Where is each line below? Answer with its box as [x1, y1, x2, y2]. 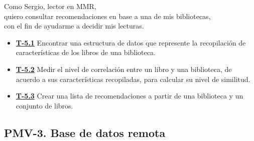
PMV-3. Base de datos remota [4, 124, 166, 140]
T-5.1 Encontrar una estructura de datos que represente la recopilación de [16, 37, 246, 47]
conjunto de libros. [16, 100, 73, 110]
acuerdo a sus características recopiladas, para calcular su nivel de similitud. [16, 73, 250, 84]
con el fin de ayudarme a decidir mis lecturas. [4, 20, 144, 31]
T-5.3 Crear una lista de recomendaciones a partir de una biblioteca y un [16, 90, 243, 101]
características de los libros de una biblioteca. [16, 47, 156, 57]
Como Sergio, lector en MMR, [4, 1, 96, 11]
